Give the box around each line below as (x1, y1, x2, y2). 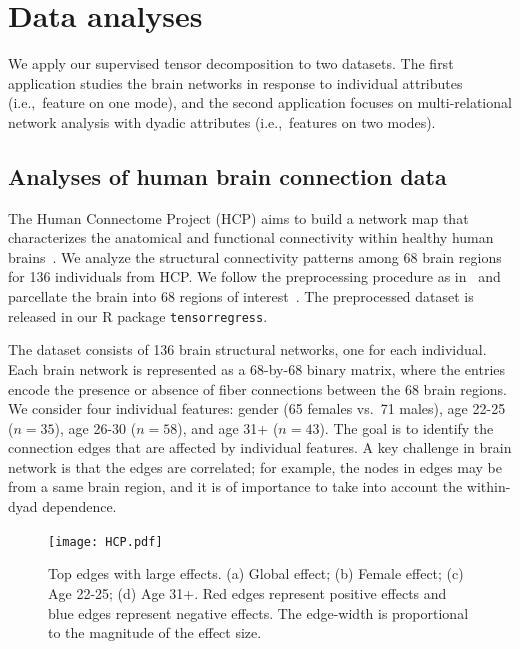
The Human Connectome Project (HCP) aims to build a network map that (8, 207, 469, 228)
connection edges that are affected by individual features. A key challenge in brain (8, 437, 512, 458)
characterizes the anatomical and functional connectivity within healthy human (8, 227, 494, 248)
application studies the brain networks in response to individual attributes (8, 72, 463, 93)
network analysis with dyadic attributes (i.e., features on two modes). (8, 111, 436, 132)
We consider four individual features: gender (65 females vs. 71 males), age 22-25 (8, 398, 506, 419)
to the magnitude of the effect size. (48, 622, 262, 643)
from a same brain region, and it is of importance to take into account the (8, 476, 463, 497)
